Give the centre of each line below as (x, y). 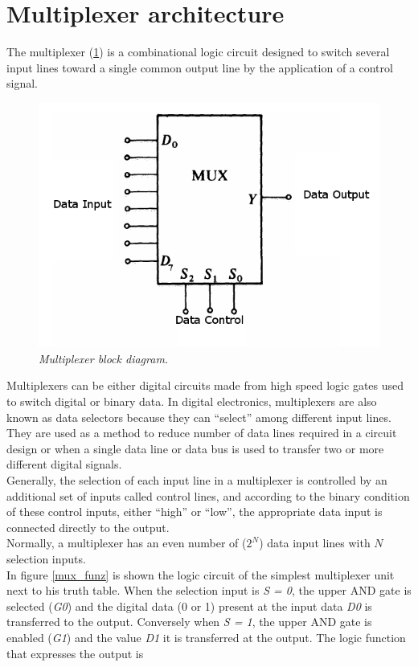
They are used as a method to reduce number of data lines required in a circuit (202, 433)
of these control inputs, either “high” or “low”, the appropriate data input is (195, 512)
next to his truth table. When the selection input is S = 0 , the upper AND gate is (209, 590)
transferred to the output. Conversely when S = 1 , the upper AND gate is (189, 622)
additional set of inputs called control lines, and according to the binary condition (208, 495)
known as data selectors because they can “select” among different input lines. (199, 417)
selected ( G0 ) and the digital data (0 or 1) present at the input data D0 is (189, 606)
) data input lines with (315, 543)
